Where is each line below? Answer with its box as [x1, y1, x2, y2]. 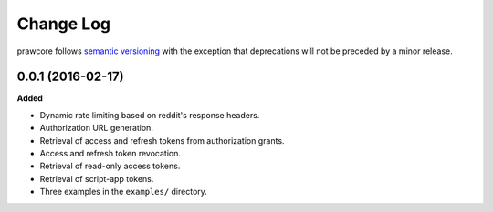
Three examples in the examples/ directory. [39, 187, 207, 197]
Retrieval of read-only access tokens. [39, 160, 181, 172]
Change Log [16, 14, 111, 34]
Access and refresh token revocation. [39, 148, 182, 159]
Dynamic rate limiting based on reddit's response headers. [39, 109, 260, 120]
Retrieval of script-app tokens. [39, 173, 154, 184]
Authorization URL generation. [39, 123, 154, 134]
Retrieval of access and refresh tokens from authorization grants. [39, 135, 285, 146]
